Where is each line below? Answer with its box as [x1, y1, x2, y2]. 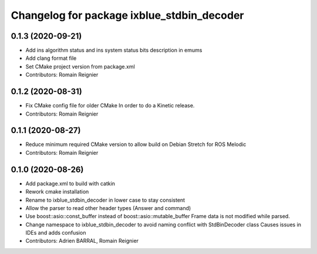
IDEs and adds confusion [25, 229, 86, 236]
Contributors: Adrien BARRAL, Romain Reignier [25, 238, 139, 245]
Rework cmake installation [25, 188, 89, 195]
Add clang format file [25, 55, 77, 62]
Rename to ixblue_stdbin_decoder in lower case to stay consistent [25, 197, 185, 204]
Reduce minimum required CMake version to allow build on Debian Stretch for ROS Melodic [25, 141, 247, 148]
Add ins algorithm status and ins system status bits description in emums [25, 47, 203, 54]
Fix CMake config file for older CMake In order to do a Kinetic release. [25, 102, 195, 109]
